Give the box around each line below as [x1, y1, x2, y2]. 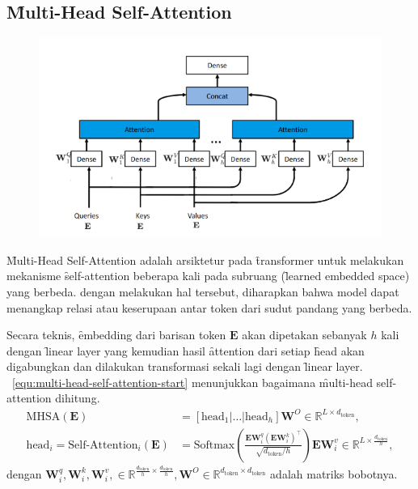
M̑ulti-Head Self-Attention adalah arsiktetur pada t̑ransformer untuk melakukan [6, 251, 404, 268]
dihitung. [55, 389, 100, 406]
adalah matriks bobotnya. [270, 465, 398, 482]
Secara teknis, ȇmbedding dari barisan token [6, 326, 226, 343]
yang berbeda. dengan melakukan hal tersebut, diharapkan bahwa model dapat [6, 283, 399, 300]
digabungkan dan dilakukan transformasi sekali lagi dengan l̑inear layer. [6, 358, 363, 375]
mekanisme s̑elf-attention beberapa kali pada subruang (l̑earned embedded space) [6, 267, 410, 284]
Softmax [193, 439, 235, 451]
